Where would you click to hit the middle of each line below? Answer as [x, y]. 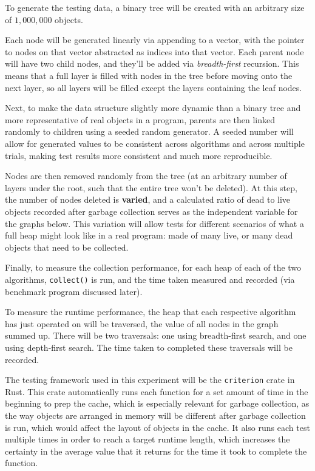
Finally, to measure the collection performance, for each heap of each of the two [153, 267]
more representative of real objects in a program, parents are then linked [140, 119]
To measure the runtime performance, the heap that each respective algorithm [151, 312]
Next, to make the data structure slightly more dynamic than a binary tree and [153, 108]
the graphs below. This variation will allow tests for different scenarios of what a [154, 223]
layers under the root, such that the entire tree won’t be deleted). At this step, [151, 187]
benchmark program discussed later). [74, 291]
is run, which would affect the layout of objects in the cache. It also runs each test [157, 427]
